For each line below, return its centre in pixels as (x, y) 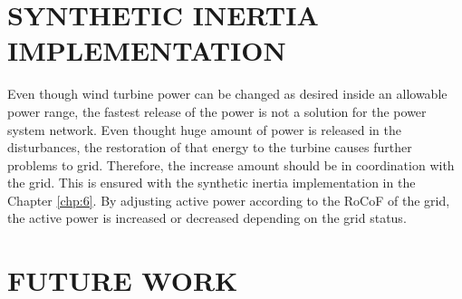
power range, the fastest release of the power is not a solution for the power (217, 111)
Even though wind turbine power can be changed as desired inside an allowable (227, 94)
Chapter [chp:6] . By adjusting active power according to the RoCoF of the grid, (229, 200)
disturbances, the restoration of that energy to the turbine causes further (210, 147)
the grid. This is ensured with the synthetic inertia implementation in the (212, 183)
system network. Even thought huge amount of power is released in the (204, 129)
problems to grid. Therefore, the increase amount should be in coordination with (231, 164)
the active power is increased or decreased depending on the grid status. (207, 218)
